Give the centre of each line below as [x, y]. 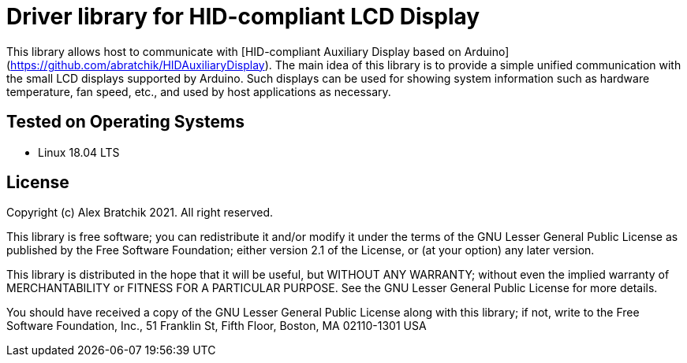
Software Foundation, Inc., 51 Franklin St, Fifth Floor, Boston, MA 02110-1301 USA [217, 326]
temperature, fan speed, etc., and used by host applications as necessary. [199, 91]
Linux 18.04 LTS [79, 152]
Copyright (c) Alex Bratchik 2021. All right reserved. [140, 213]
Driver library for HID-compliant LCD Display [243, 17]
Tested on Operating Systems [125, 122]
